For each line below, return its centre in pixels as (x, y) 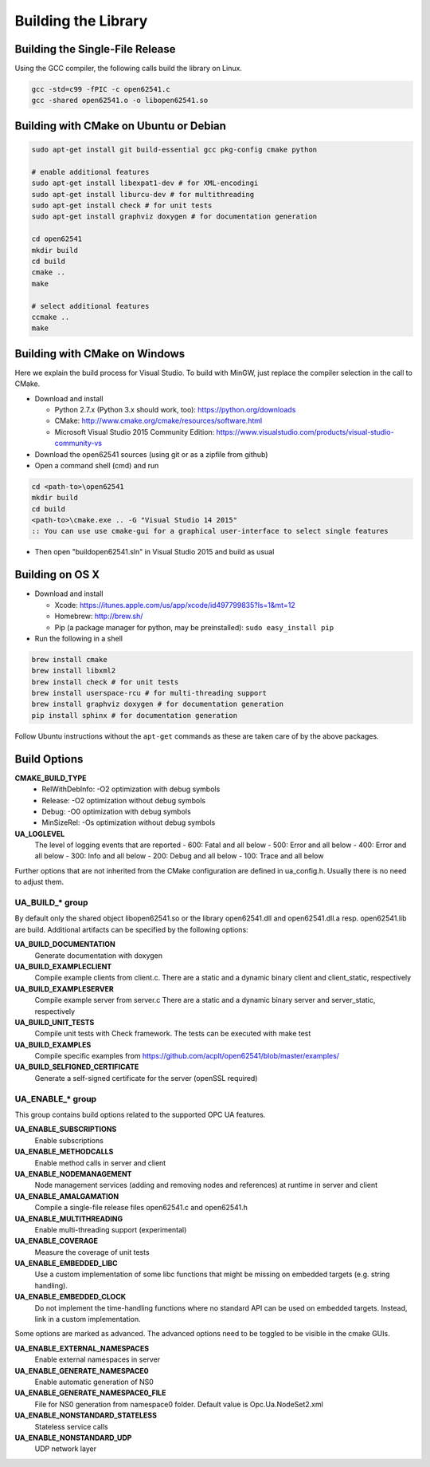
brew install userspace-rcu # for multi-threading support (149, 693)
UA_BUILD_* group (51, 903)
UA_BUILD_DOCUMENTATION (65, 944)
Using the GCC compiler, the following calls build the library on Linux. (129, 69)
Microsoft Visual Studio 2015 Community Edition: (135, 432)
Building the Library (81, 21)
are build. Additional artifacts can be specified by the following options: (131, 929)
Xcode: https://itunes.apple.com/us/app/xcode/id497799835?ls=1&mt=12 (175, 605)
